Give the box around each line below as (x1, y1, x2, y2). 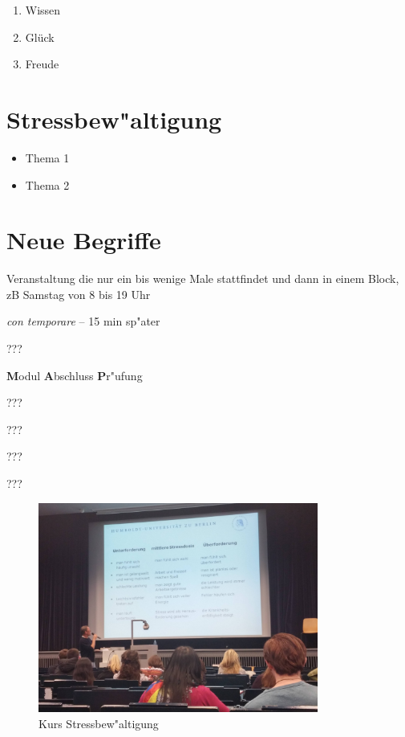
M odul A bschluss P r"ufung (6, 366, 143, 383)
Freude (25, 55, 59, 72)
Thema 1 (25, 149, 70, 166)
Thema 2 (25, 176, 70, 193)
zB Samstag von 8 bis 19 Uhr (6, 285, 151, 302)
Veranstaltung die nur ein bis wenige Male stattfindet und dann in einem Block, (6, 270, 399, 287)
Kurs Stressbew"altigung (38, 714, 159, 731)
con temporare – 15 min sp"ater (6, 313, 160, 330)
